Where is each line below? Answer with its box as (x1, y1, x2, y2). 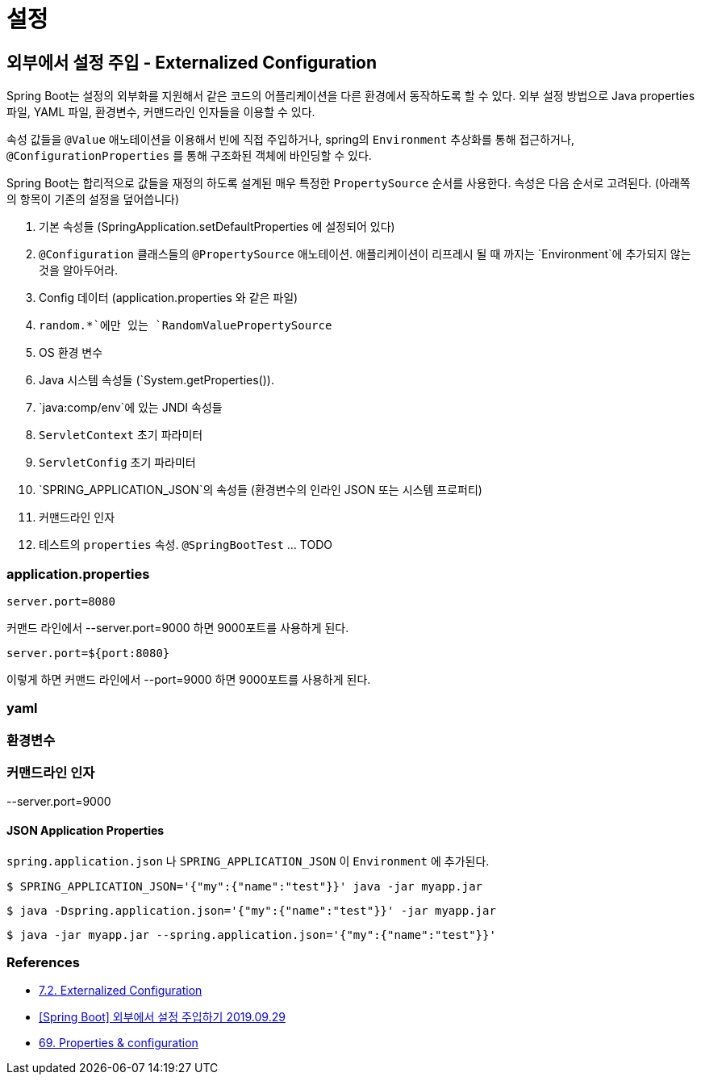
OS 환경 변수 (39, 346, 103, 360)
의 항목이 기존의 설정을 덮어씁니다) (6, 192, 180, 207)
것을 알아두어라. (39, 263, 119, 278)
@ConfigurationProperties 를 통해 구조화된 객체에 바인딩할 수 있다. (6, 149, 372, 163)
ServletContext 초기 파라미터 (39, 428, 203, 442)
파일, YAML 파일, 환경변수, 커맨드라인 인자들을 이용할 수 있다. (6, 105, 315, 119)
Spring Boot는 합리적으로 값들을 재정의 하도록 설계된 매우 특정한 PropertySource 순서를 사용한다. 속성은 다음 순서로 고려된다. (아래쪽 (6, 176, 691, 191)
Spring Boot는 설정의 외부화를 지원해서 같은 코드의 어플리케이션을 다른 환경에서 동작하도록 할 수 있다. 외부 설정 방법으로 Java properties (6, 89, 695, 103)
